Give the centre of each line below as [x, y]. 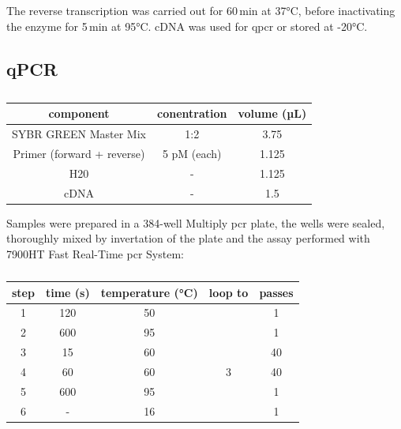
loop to [229, 292]
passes [276, 292]
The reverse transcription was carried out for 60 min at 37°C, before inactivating [201, 10]
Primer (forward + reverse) [79, 154]
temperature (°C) [149, 292]
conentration [192, 113]
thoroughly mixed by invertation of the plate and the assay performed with [188, 238]
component [79, 113]
